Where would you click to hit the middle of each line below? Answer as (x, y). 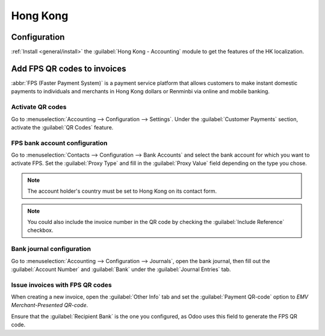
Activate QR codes (39, 107)
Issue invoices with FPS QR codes (61, 285)
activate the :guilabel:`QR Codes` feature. (62, 127)
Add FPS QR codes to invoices (69, 68)
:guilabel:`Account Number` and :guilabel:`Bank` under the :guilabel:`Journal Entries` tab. (121, 269)
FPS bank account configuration (59, 143)
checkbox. (40, 230)
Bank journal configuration (51, 249)
